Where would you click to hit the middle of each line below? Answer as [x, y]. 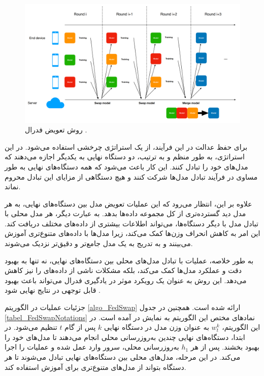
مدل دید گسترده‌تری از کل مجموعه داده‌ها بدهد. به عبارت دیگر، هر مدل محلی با [125, 213]
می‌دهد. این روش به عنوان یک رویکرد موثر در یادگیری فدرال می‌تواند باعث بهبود [126, 280]
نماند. [13, 186]
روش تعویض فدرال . [56, 130]
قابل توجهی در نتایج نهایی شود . [53, 290]
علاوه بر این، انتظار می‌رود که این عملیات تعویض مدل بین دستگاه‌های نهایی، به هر [128, 203]
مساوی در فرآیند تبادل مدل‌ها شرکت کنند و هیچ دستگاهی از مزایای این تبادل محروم [131, 176]
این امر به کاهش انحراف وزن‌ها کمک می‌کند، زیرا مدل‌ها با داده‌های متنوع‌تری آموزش [133, 233]
